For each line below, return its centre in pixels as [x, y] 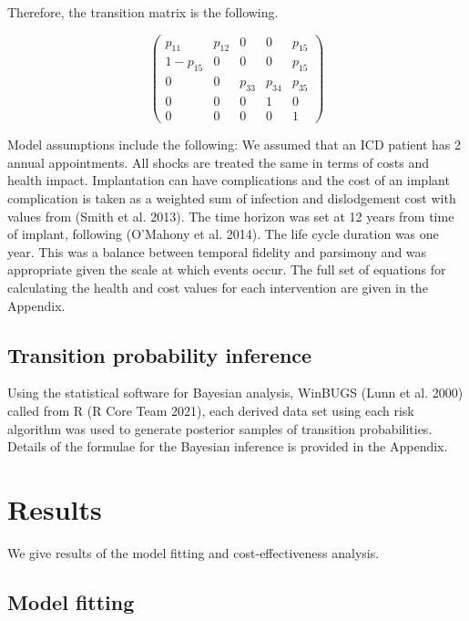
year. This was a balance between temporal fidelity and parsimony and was [217, 251]
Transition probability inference [160, 354]
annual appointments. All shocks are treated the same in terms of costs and [219, 162]
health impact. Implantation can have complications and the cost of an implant [229, 180]
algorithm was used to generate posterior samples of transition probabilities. [220, 428]
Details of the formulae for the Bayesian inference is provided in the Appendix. [228, 446]
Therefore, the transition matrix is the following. [143, 12]
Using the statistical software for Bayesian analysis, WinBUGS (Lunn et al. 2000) [235, 393]
